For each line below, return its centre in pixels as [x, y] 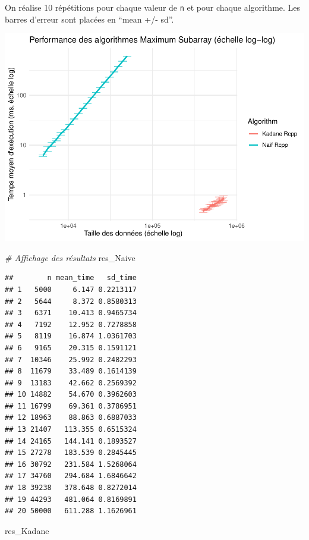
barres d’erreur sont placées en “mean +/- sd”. [89, 19]
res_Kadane [27, 530]
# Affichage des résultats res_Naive [70, 257]
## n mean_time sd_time [71, 278]
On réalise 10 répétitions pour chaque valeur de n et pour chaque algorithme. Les [153, 7]
